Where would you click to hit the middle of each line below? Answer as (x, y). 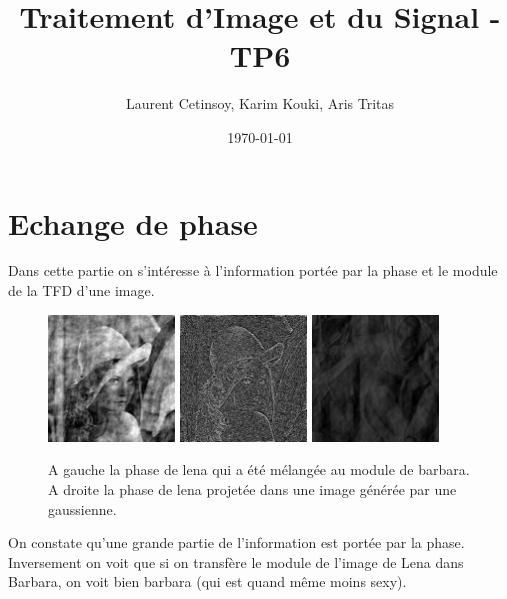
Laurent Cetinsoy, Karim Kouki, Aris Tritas (260, 103)
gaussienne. (82, 508)
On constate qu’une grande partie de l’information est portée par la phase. (236, 542)
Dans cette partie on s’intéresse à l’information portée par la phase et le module (253, 270)
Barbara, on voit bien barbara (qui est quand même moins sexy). (207, 581)
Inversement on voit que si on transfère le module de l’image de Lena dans (236, 561)
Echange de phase (133, 222)
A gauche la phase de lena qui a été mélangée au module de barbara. (259, 469)
